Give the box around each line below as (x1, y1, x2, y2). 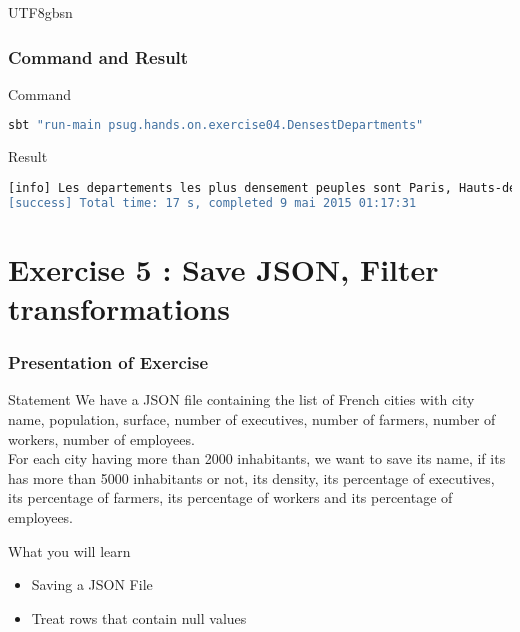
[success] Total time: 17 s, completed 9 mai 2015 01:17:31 (8, 195, 417, 210)
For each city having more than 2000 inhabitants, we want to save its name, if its (8, 448, 506, 469)
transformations (8, 288, 230, 328)
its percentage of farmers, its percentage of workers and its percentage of (8, 487, 453, 508)
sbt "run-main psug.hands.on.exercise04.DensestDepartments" (8, 118, 424, 133)
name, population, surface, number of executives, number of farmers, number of (8, 409, 496, 429)
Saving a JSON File (31, 574, 153, 595)
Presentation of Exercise (8, 350, 209, 375)
